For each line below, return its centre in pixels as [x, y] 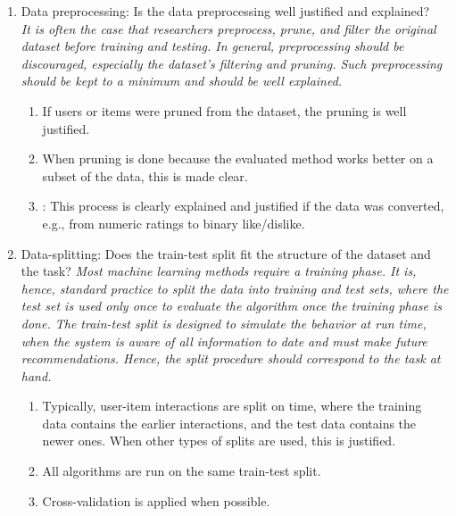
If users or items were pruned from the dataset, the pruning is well [224, 110]
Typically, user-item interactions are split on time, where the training [232, 406]
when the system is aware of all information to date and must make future [224, 341]
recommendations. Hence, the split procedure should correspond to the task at [231, 358]
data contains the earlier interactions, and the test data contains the [229, 423]
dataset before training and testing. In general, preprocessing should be [212, 46]
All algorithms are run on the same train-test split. [182, 471]
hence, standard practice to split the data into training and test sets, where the [235, 288]
